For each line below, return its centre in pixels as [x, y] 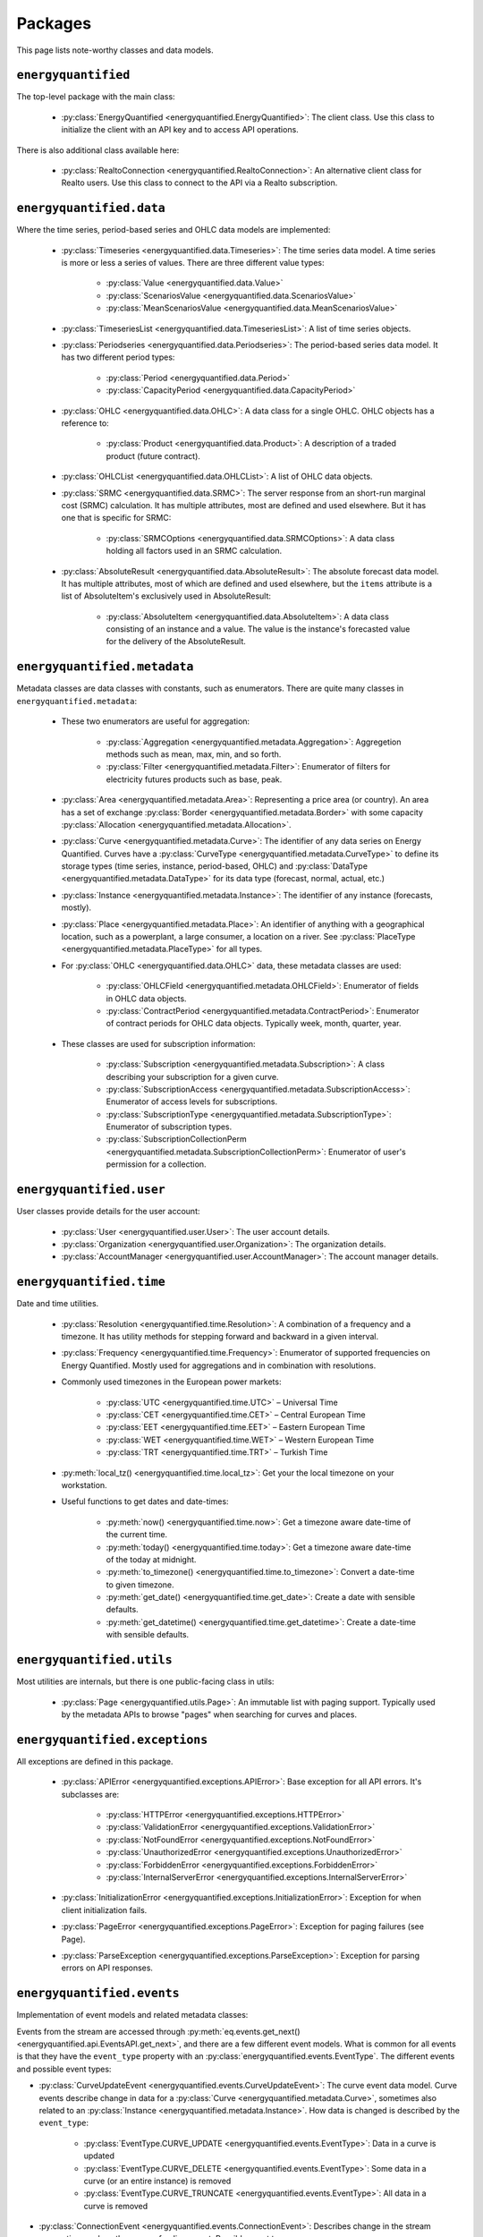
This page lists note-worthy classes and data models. [115, 50]
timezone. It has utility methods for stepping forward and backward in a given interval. [220, 1337]
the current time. [137, 1535]
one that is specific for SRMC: [116, 518]
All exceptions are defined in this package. [95, 1761]
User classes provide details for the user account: [108, 1212]
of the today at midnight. [151, 1559]
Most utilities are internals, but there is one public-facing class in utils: [145, 1681]
